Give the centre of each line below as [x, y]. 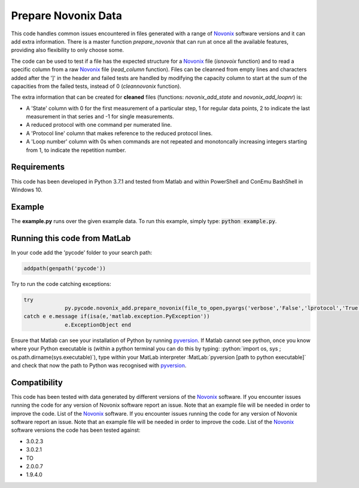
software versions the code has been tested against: [76, 430]
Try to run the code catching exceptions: [61, 283]
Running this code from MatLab [71, 238]
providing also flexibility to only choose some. [68, 50]
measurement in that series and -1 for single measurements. [100, 117]
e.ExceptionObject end [98, 325]
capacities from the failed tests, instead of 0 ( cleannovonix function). [96, 86]
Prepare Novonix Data [67, 16]
